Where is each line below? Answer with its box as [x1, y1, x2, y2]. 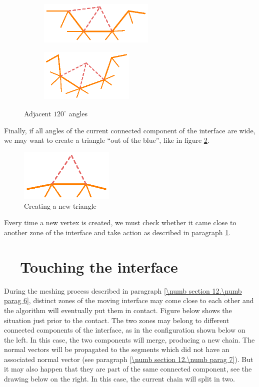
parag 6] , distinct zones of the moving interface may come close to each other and [4, 295, 254, 306]
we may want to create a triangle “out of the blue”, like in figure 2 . [4, 135, 209, 145]
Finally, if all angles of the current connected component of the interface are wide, [4, 125, 255, 135]
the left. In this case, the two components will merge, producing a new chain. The [4, 334, 255, 345]
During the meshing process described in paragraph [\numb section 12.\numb [4, 285, 242, 296]
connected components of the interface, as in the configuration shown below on [4, 325, 245, 335]
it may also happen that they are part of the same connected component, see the [4, 364, 252, 374]
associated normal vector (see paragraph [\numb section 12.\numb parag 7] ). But [4, 354, 253, 364]
